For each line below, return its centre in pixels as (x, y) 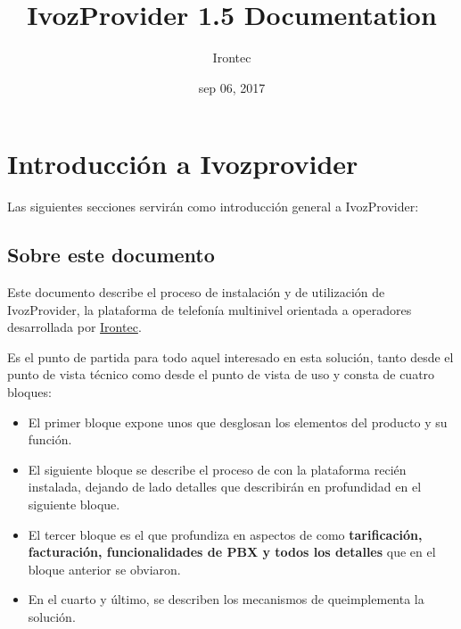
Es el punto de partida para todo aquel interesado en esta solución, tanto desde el (230, 356)
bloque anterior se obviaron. (104, 569)
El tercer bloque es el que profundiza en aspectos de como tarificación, (225, 534)
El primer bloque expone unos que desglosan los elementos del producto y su (238, 422)
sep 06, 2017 (232, 87)
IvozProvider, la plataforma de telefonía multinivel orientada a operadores (210, 309)
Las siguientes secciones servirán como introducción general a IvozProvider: (213, 207)
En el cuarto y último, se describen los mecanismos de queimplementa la (226, 599)
